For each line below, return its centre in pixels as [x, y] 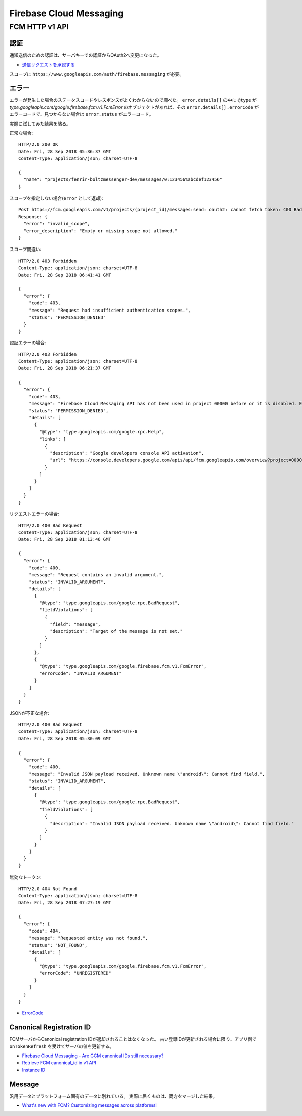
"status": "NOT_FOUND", [58, 945]
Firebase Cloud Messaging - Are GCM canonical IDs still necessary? [93, 1056]
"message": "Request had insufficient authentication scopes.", [109, 310]
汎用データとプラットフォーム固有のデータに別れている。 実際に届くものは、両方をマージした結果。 [113, 1096]
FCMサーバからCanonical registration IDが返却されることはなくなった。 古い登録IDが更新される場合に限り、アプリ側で [133, 1039]
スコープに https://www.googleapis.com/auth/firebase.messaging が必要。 [97, 74]
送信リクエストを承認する [48, 65]
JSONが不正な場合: [29, 713]
